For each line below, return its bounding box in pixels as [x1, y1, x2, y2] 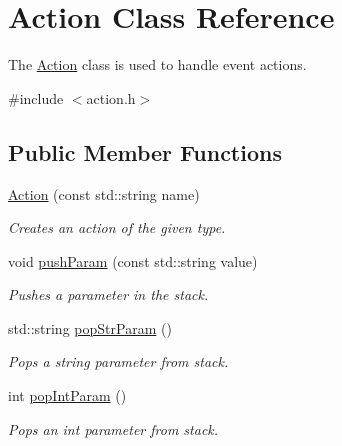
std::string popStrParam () [8, 317, 172, 338]
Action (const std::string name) [8, 183, 200, 204]
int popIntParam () [8, 385, 127, 406]
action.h [86, 87, 136, 108]
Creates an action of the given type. [8, 217, 226, 238]
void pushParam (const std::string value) [8, 250, 258, 271]
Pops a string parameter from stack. [8, 351, 229, 372]
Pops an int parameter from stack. [8, 418, 219, 439]
